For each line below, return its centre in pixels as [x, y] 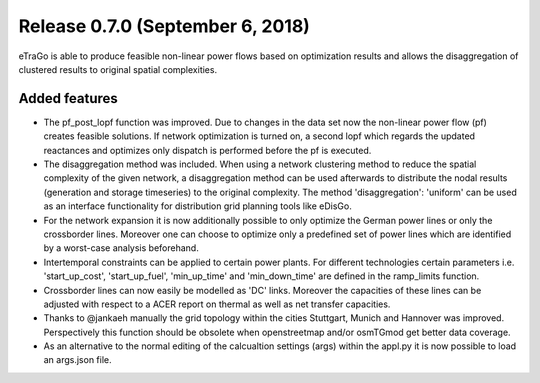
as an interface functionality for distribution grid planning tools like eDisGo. [197, 206]
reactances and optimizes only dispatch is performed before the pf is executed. [207, 150]
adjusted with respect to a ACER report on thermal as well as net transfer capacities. [217, 304]
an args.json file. [77, 360]
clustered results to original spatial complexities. [118, 69]
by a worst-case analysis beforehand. [121, 248]
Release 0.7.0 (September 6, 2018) [164, 26]
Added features [68, 98]
